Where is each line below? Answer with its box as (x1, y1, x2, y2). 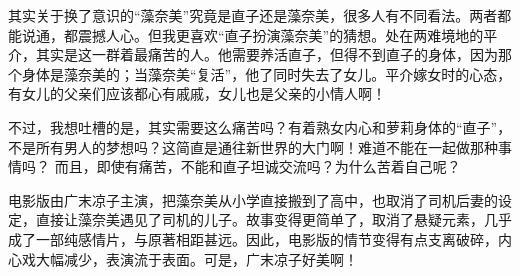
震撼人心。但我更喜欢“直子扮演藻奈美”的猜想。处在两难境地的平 (77, 24, 498, 45)
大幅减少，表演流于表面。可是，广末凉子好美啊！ (35, 248, 358, 269)
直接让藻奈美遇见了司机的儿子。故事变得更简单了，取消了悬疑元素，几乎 (35, 209, 512, 230)
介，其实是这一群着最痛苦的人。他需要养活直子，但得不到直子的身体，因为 (8, 44, 498, 65)
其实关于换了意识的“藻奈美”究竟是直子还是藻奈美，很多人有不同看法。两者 (8, 5, 498, 25)
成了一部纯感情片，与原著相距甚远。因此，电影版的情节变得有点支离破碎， (8, 228, 498, 249)
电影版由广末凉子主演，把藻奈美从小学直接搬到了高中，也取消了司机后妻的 (8, 189, 498, 210)
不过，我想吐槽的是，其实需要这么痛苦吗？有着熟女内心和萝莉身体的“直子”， (8, 116, 512, 137)
